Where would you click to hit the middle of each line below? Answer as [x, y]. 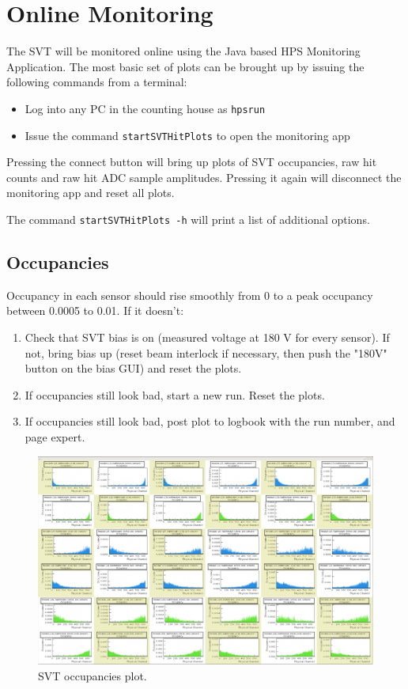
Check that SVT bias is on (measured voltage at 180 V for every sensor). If [207, 337]
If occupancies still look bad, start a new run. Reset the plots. [175, 394]
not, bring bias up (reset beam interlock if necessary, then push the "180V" [206, 352]
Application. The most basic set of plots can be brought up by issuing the [185, 66]
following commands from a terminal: [97, 82]
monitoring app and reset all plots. [91, 193]
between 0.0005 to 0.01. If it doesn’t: [95, 310]
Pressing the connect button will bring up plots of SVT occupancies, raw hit [192, 162]
